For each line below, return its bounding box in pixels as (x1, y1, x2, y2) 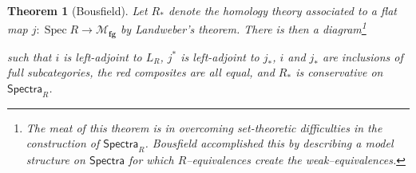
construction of (26, 135, 100, 151)
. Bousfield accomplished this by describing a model (145, 135, 394, 151)
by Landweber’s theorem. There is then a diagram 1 (120, 18, 366, 37)
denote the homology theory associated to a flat (168, 2, 397, 18)
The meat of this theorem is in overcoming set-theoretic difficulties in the (26, 119, 382, 136)
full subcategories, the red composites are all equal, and (7, 64, 275, 81)
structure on (26, 151, 85, 168)
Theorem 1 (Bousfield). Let (7, 2, 148, 18)
